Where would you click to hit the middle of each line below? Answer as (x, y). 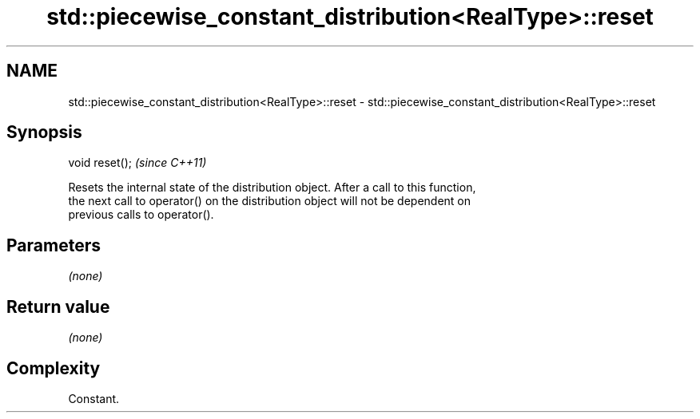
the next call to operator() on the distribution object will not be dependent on (270, 201)
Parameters (54, 245)
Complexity (54, 368)
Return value (58, 306)
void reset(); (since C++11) (137, 163)
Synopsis (44, 132)
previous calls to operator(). (141, 215)
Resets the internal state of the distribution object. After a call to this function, (272, 188)
